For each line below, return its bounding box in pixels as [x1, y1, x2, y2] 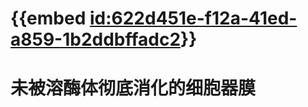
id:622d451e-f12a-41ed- [89, 7, 298, 30]
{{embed [10, 7, 87, 30]
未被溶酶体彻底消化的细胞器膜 [10, 77, 257, 100]
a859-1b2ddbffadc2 [10, 28, 182, 51]
